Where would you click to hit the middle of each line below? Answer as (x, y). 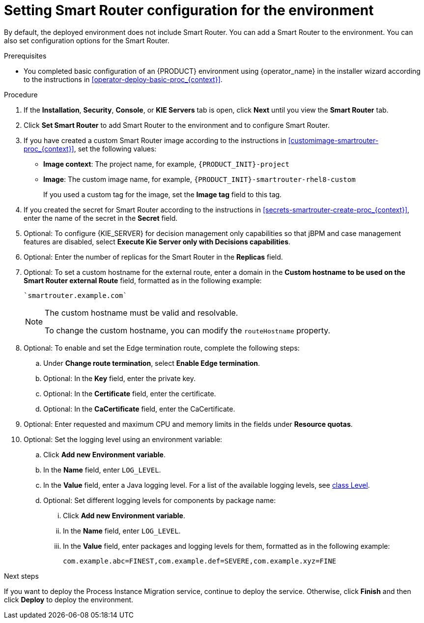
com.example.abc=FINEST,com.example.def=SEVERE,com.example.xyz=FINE (200, 561)
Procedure (21, 94)
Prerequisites (25, 56)
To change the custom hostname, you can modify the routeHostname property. (188, 330)
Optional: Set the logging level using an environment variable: (123, 439)
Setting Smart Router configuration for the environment (189, 10)
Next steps (21, 576)
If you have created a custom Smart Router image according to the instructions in (155, 140)
